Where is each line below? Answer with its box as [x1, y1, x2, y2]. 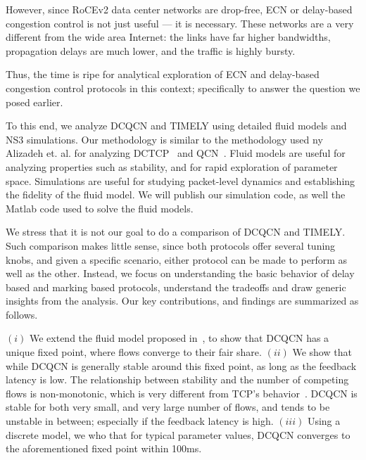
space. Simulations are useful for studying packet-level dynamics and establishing [6, 173, 355, 188]
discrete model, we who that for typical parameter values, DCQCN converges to [6, 427, 351, 442]
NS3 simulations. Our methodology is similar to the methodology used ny [6, 132, 323, 146]
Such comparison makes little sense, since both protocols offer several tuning [6, 238, 336, 253]
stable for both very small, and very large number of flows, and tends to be [6, 400, 330, 414]
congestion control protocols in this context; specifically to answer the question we [6, 80, 360, 95]
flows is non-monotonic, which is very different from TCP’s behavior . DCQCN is [6, 385, 358, 400]
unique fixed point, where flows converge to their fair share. [6, 345, 262, 359]
